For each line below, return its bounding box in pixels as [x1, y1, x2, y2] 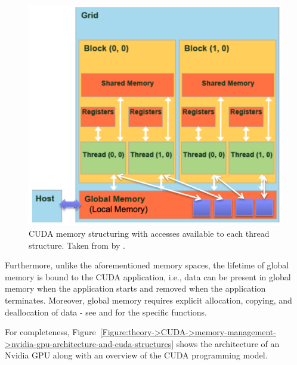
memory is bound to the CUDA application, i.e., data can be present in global [5, 270, 291, 283]
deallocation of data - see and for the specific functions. [5, 305, 208, 318]
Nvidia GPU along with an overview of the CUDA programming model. [5, 349, 268, 361]
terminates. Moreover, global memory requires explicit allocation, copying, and [5, 293, 292, 306]
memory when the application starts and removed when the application [5, 282, 266, 295]
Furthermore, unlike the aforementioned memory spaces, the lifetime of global [5, 259, 289, 271]
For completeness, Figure [5, 326, 96, 338]
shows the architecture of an [176, 337, 280, 349]
